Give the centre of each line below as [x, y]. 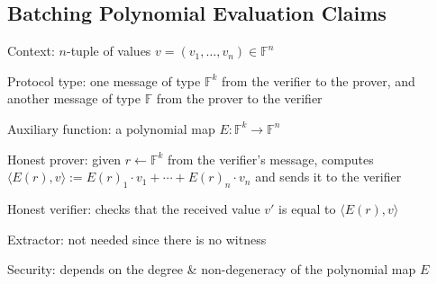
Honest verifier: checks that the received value [134, 208]
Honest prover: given [64, 159]
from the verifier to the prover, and [319, 80]
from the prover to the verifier [239, 98]
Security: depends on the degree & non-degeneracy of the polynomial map [212, 269]
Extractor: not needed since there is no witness [137, 239]
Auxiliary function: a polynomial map [111, 128]
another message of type [74, 98]
